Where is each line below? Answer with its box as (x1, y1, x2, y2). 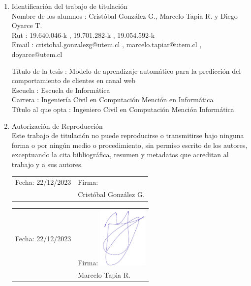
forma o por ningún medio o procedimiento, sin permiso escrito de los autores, (11, 140, 248, 150)
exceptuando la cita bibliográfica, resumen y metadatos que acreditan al (11, 149, 229, 160)
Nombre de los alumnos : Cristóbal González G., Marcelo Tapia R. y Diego (11, 10, 238, 21)
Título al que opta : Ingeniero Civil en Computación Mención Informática (11, 104, 234, 114)
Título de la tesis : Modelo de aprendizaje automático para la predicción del (11, 65, 241, 76)
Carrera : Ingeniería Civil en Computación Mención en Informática (11, 94, 214, 105)
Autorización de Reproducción (11, 120, 103, 131)
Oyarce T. (11, 20, 42, 30)
